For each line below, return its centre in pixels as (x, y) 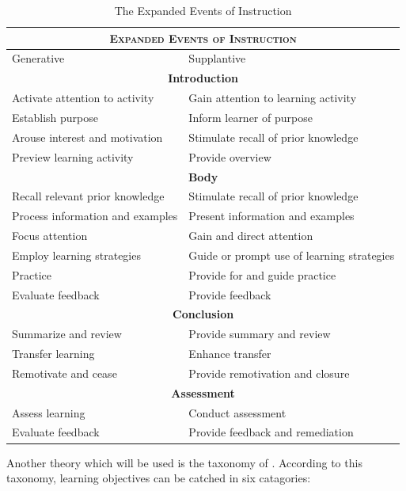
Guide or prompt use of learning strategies (292, 255)
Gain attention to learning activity (273, 98)
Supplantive (217, 58)
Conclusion (203, 314)
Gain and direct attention (251, 236)
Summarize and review (67, 334)
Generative (38, 58)
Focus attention (50, 236)
